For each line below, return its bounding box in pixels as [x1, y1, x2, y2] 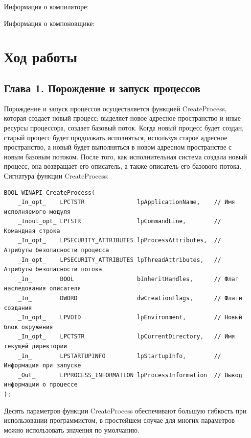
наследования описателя [4, 285, 81, 292]
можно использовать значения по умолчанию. [4, 424, 139, 435]
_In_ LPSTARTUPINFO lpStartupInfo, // [18, 352, 221, 360]
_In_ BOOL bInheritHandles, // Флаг [18, 275, 239, 283]
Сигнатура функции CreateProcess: [4, 170, 109, 180]
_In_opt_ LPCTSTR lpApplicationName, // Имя [18, 199, 235, 206]
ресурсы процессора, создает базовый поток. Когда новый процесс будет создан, [4, 122, 244, 132]
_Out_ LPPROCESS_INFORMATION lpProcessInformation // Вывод [18, 371, 242, 379]
